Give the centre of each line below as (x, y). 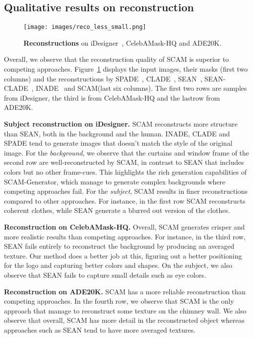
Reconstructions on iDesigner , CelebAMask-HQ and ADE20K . (123, 42)
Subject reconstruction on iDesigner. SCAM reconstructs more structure (121, 124)
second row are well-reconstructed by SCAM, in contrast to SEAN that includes (124, 162)
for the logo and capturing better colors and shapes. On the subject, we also (118, 265)
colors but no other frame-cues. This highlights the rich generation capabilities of (126, 171)
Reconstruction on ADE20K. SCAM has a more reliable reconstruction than (125, 291)
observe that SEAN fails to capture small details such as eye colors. (105, 274)
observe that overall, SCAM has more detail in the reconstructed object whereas (124, 320)
